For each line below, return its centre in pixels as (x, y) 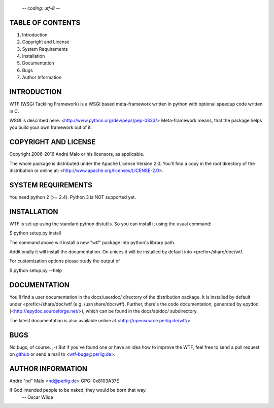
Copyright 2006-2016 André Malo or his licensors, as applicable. (77, 154)
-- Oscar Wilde (38, 397)
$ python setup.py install (35, 233)
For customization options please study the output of (65, 261)
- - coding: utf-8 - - (41, 8)
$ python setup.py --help (36, 270)
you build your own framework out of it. (51, 127)
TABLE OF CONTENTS (45, 23)
